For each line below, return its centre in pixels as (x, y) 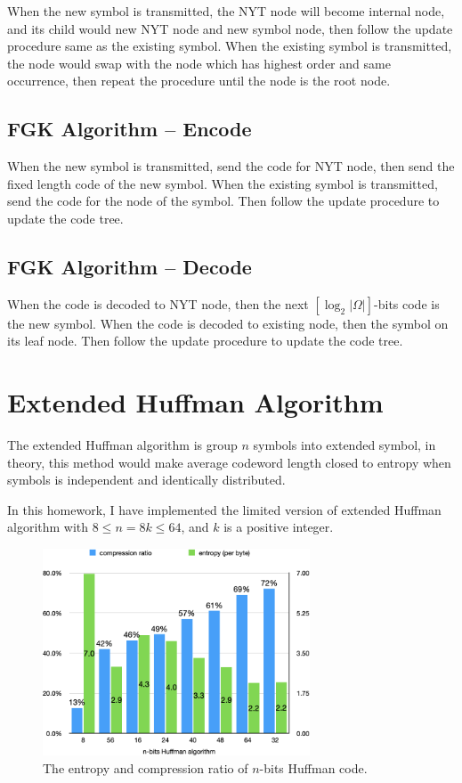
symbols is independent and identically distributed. (146, 480)
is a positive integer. (279, 527)
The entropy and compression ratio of (146, 768)
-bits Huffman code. (313, 768)
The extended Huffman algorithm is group (122, 445)
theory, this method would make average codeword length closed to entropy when (229, 462)
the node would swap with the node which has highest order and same (199, 63)
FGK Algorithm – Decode (130, 266)
